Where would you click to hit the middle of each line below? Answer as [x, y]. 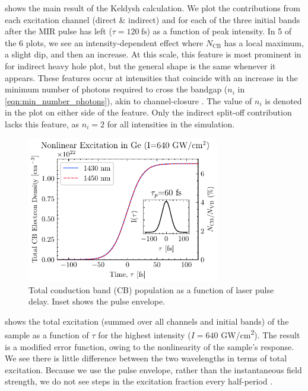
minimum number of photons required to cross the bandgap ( [116, 89]
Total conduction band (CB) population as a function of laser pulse [151, 289]
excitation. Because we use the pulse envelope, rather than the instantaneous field [153, 369]
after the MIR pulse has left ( [58, 31]
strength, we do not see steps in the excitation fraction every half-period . [139, 381]
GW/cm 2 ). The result [261, 334]
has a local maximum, [264, 42]
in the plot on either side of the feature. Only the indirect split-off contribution [148, 112]
